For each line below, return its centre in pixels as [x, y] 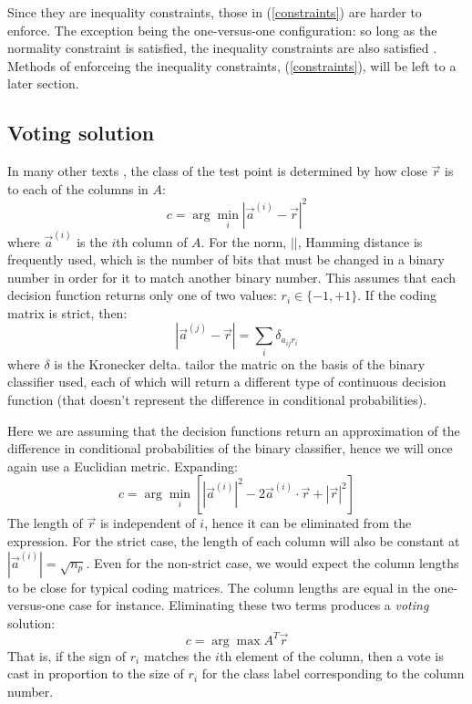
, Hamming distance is [360, 241]
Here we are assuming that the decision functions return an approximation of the [234, 430]
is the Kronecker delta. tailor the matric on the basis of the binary [240, 363]
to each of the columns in [78, 188]
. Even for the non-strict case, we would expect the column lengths [272, 562]
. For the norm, [244, 241]
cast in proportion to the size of [96, 673]
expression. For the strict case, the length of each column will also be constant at [234, 540]
